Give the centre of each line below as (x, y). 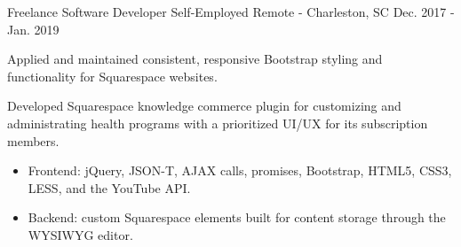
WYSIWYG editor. (80, 234)
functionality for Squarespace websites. (112, 76)
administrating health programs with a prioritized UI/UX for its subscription (218, 123)
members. (33, 140)
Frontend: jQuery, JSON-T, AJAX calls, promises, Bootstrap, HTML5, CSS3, (240, 170)
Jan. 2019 (33, 29)
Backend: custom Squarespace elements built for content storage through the (237, 217)
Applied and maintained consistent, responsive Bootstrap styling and (195, 59)
